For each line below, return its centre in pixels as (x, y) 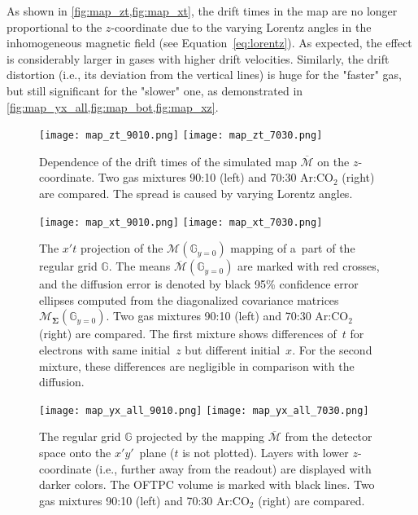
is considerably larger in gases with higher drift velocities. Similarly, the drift (198, 58)
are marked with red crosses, (309, 266)
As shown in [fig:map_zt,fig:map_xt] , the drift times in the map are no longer (202, 11)
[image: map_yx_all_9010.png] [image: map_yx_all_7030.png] (204, 410)
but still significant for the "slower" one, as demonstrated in (155, 90)
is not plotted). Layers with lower (266, 453)
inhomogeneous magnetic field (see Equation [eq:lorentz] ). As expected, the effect (209, 43)
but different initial (233, 350)
